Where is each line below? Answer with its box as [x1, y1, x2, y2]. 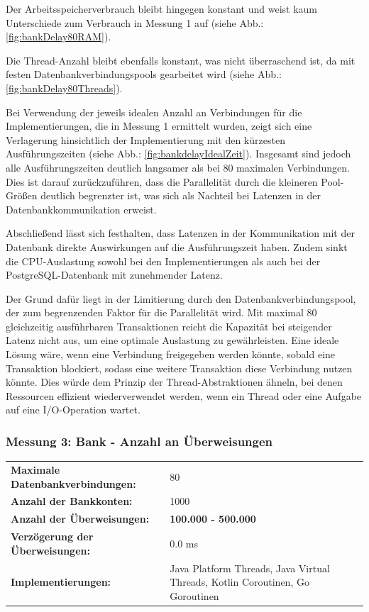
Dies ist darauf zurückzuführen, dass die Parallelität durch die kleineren [6, 174, 318, 189]
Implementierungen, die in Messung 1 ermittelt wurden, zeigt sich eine [6, 118, 312, 133]
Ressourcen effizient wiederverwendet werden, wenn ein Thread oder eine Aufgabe [6, 388, 362, 403]
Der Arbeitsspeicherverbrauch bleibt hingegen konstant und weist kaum [6, 1, 317, 16]
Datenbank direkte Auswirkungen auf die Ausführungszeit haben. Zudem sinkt [6, 239, 348, 254]
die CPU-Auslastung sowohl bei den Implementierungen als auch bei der [6, 253, 321, 268]
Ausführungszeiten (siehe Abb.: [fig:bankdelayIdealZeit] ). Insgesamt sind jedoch [6, 146, 351, 161]
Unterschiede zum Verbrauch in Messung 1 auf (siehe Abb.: [6, 15, 264, 30]
